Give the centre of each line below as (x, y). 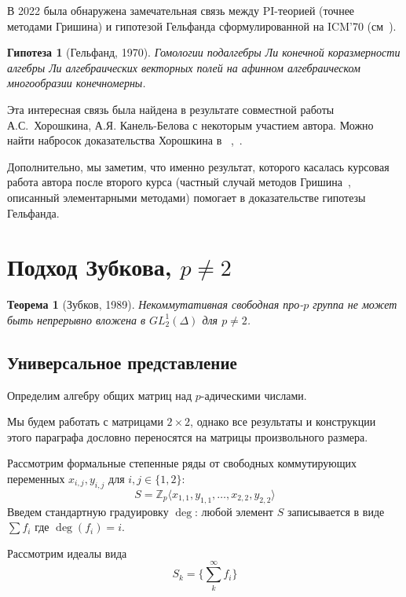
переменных (36, 479)
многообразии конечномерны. (77, 83)
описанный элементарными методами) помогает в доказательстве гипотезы (187, 197)
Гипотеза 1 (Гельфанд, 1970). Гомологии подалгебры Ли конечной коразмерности (204, 52)
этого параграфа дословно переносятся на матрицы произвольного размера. (188, 436)
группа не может (355, 304)
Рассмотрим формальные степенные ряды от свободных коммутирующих (182, 463)
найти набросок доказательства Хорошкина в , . (125, 140)
